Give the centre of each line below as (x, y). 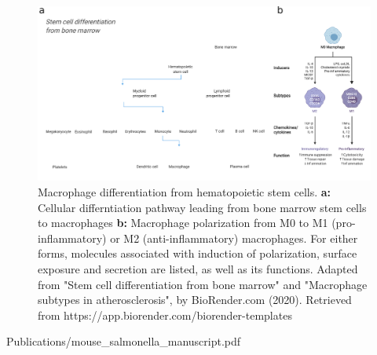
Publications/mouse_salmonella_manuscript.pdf (124, 341)
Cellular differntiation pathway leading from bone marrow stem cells (202, 207)
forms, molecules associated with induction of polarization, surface (198, 253)
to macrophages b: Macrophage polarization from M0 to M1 (183, 223)
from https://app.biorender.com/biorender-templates (165, 315)
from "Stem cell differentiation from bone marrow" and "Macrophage (203, 284)
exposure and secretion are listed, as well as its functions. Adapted (198, 268)
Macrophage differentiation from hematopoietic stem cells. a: (185, 191)
